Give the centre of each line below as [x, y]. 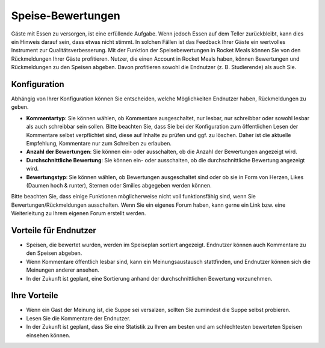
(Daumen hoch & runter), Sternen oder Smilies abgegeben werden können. [119, 185]
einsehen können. [48, 335]
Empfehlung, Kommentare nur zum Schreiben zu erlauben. [99, 143]
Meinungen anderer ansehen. [63, 270]
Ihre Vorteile [35, 295]
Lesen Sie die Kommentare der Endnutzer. [78, 318]
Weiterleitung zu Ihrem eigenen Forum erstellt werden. [79, 213]
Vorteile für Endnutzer [54, 230]
